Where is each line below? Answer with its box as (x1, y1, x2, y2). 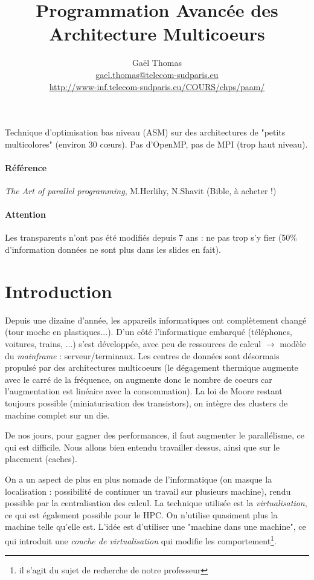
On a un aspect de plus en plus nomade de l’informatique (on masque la (5, 472, 272, 485)
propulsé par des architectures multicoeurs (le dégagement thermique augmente (5, 361, 298, 374)
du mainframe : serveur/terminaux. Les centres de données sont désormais (5, 349, 280, 362)
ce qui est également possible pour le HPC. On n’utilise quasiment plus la (5, 508, 278, 521)
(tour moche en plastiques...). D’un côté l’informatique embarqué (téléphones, (5, 325, 292, 338)
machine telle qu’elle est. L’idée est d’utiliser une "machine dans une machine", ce (5, 520, 306, 533)
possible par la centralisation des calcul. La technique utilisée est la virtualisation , (5, 497, 307, 509)
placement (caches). (5, 452, 77, 465)
